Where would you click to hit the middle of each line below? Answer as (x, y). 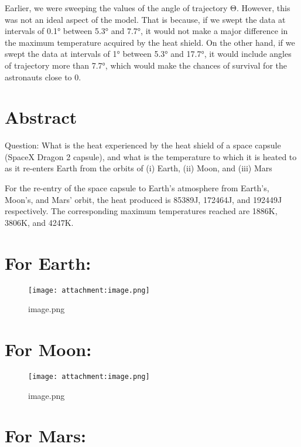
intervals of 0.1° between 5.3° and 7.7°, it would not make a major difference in (146, 31)
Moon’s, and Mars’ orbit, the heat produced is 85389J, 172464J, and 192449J (143, 199)
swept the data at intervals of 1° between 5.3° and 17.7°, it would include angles (148, 54)
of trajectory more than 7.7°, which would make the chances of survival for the (146, 65)
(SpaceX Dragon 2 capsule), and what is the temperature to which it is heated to (151, 156)
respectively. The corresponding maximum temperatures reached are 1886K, (141, 211)
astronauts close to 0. (43, 77)
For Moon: (48, 349)
